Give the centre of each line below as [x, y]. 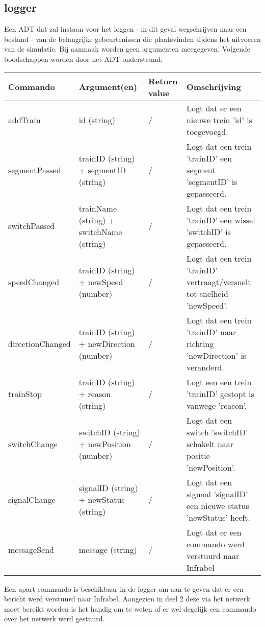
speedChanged [34, 282]
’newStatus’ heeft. [218, 517]
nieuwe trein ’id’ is [219, 120]
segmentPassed [35, 170]
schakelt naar [210, 444]
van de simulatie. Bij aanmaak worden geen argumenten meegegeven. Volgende [127, 49]
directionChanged [39, 343]
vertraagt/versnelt [219, 282]
